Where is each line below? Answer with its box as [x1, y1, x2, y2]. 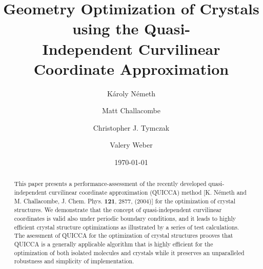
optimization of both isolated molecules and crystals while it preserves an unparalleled [14, 248, 245, 257]
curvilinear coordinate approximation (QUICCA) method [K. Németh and [49, 188, 247, 197]
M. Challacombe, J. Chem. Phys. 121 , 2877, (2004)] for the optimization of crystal [14, 196, 236, 205]
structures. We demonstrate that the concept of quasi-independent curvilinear [14, 205, 222, 214]
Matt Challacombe [102, 105, 160, 116]
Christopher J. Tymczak [93, 122, 170, 133]
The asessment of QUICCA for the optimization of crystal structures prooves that [14, 231, 233, 240]
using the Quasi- [72, 18, 191, 39]
